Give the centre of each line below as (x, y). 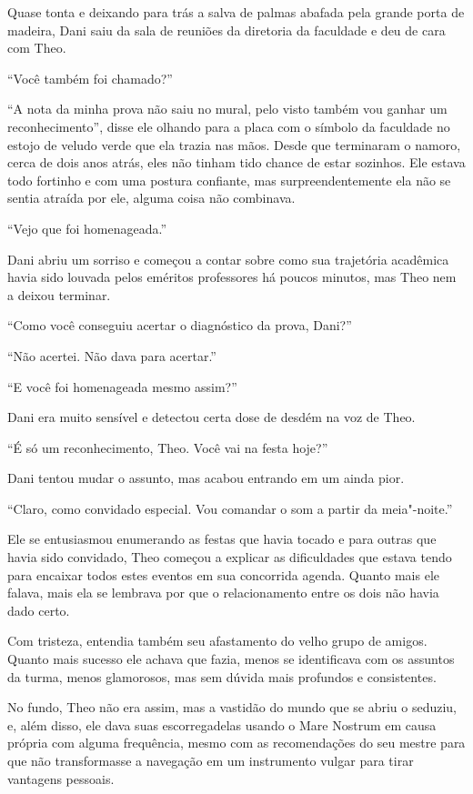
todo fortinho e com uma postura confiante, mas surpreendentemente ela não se (229, 180)
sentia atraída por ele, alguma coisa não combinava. (151, 198)
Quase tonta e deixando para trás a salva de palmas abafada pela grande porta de (236, 12)
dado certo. (39, 610)
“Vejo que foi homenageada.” (87, 228)
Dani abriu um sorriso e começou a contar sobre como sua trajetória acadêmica (228, 259)
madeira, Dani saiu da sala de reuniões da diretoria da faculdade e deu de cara (226, 30)
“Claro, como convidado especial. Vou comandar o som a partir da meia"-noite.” (230, 508)
